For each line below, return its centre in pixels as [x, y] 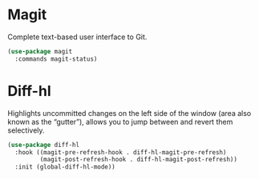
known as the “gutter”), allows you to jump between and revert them [120, 121]
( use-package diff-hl [44, 145]
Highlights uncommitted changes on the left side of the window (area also [129, 113]
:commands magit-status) [56, 59]
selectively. [26, 130]
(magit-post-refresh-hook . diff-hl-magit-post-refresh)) [139, 160]
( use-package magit [40, 51]
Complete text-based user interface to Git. [77, 37]
